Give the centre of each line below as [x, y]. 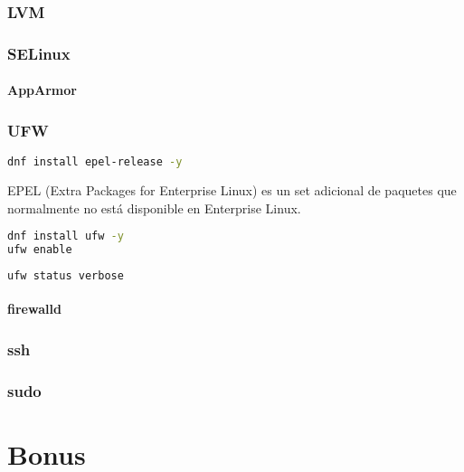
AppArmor [42, 90]
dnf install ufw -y [66, 236]
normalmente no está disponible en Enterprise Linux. [154, 208]
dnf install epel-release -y [95, 162]
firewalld [34, 309]
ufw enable [40, 250]
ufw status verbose [66, 275]
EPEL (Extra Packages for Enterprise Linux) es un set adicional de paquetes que [232, 189]
